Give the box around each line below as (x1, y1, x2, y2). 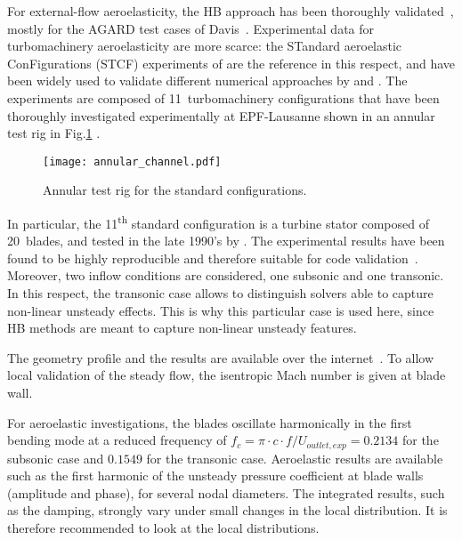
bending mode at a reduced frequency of (7, 431, 227, 449)
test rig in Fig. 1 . (7, 124, 101, 142)
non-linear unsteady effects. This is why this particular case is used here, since (7, 301, 434, 319)
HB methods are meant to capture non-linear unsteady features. (7, 318, 357, 337)
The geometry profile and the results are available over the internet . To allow (7, 348, 434, 367)
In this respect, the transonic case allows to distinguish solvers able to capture (7, 284, 434, 302)
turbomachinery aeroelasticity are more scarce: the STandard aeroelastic (7, 36, 402, 55)
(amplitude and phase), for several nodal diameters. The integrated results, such (7, 483, 445, 502)
